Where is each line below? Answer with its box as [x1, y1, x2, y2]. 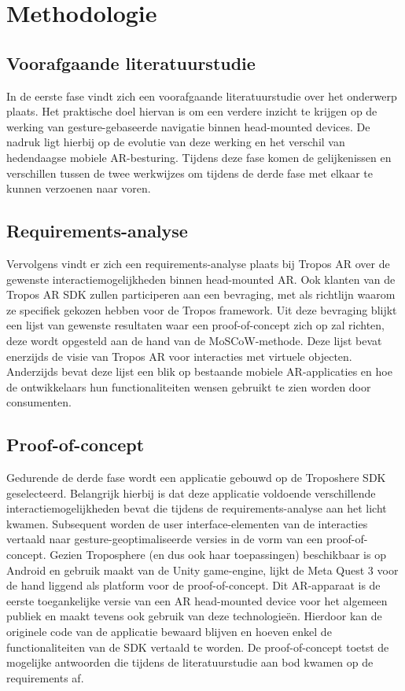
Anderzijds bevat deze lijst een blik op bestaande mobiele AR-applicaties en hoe [6, 363, 392, 380]
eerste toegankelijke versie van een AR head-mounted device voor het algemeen [6, 592, 388, 608]
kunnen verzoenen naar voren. [6, 180, 151, 197]
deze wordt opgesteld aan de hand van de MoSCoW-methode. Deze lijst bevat [6, 332, 382, 348]
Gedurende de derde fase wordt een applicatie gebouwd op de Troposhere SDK [6, 469, 386, 486]
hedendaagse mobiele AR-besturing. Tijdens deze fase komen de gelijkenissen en [6, 149, 392, 165]
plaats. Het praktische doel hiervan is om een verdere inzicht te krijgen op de [6, 103, 377, 119]
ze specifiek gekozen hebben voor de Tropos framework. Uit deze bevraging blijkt [6, 301, 397, 318]
